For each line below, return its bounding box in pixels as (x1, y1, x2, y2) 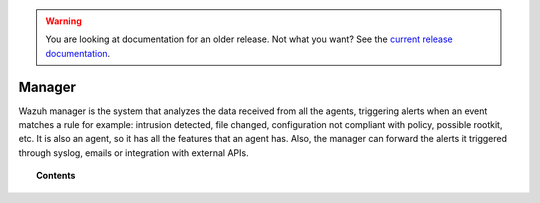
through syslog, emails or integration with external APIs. (18, 146, 249, 159)
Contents (36, 170, 76, 182)
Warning (45, 15, 82, 27)
